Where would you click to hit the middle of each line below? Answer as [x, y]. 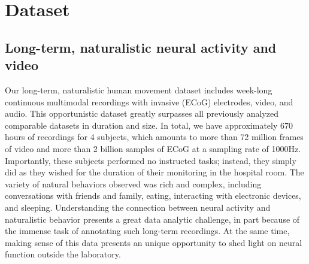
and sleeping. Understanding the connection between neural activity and [138, 207]
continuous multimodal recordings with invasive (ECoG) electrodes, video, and [149, 101]
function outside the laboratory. [63, 254]
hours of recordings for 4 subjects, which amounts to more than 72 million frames [154, 137]
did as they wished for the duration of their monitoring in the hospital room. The [154, 172]
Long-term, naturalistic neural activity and [141, 47]
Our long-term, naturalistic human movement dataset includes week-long [139, 89]
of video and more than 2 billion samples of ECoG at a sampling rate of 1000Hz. [153, 148]
